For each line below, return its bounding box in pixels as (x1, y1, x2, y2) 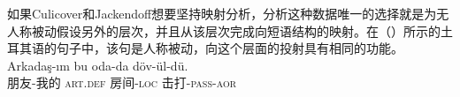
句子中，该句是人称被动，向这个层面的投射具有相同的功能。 (56, 39, 403, 57)
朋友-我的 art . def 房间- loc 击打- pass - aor (7, 73, 237, 92)
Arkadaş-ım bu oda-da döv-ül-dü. (7, 56, 188, 74)
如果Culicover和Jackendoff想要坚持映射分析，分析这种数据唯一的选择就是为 (7, 4, 437, 22)
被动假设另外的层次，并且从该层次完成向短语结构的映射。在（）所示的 (31, 21, 441, 40)
